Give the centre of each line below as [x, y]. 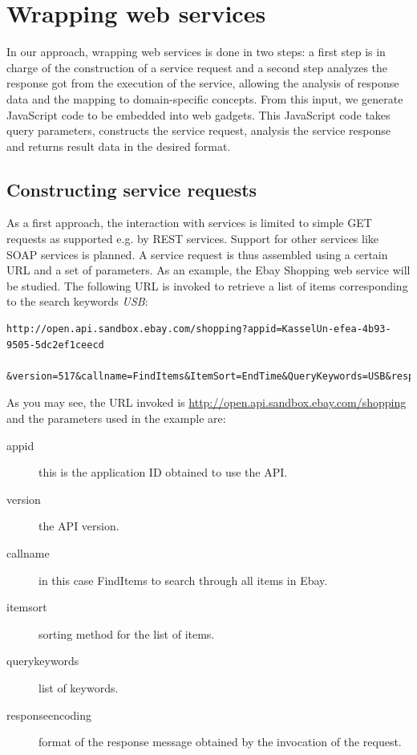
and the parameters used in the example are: [116, 418]
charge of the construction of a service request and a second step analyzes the [197, 67]
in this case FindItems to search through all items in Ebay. [183, 580]
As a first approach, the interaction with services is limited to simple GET [189, 223]
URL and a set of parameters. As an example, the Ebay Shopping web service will [208, 270]
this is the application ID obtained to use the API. [163, 472]
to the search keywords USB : [77, 301]
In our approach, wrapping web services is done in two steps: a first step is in [196, 52]
